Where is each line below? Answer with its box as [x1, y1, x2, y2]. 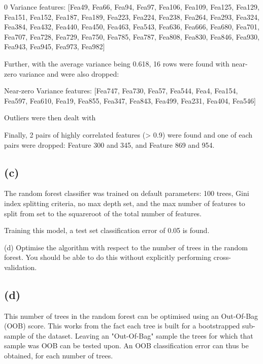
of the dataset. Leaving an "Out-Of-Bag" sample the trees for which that [27, 330, 253, 341]
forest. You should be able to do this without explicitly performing [4, 252, 211, 262]
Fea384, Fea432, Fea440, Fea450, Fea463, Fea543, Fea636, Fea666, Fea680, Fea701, [4, 21, 259, 32]
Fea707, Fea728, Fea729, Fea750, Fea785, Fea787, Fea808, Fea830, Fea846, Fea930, [4, 31, 259, 42]
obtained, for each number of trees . [4, 350, 113, 361]
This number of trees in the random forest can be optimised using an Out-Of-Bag [4, 310, 258, 321]
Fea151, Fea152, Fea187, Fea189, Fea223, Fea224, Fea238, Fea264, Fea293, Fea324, [4, 11, 259, 22]
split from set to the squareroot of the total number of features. [4, 208, 202, 218]
